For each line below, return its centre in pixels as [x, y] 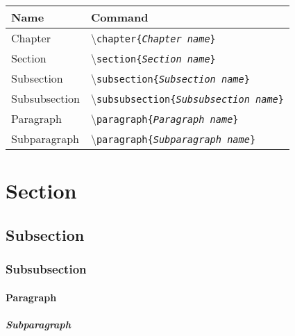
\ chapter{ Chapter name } [153, 38]
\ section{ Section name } [153, 58]
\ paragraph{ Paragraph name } [165, 118]
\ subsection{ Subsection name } [170, 78]
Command [119, 17]
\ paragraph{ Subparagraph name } [173, 138]
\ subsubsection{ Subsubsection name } [187, 98]
